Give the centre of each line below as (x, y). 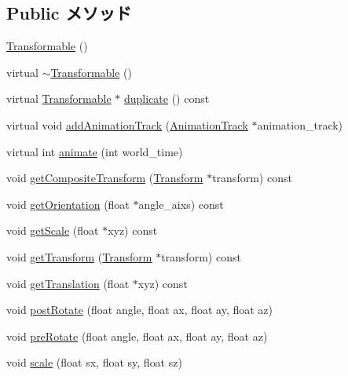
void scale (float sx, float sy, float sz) (94, 362)
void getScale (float (53, 230)
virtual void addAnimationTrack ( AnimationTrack (127, 124)
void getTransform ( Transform (79, 256)
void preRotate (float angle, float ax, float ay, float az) (137, 336)
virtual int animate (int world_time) (95, 151)
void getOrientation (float (68, 204)
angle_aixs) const (181, 204)
